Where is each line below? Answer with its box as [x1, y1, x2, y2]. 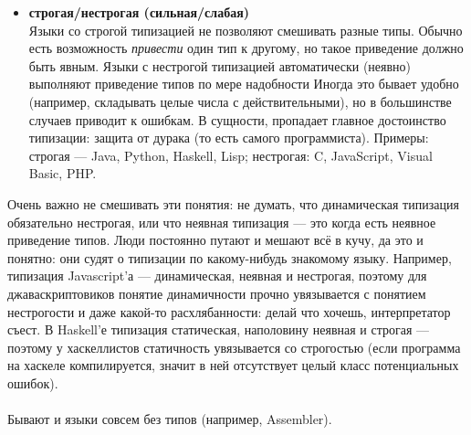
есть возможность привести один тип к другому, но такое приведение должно [28, 38, 464, 58]
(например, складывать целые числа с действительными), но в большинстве [28, 91, 452, 111]
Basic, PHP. [28, 164, 97, 183]
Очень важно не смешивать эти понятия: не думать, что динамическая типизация [7, 194, 459, 213]
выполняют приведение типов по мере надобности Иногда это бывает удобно [28, 74, 459, 93]
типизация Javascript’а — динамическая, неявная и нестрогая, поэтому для [7, 266, 427, 285]
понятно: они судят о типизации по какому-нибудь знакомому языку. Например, [7, 248, 452, 267]
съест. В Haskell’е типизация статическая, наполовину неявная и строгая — [7, 320, 430, 339]
